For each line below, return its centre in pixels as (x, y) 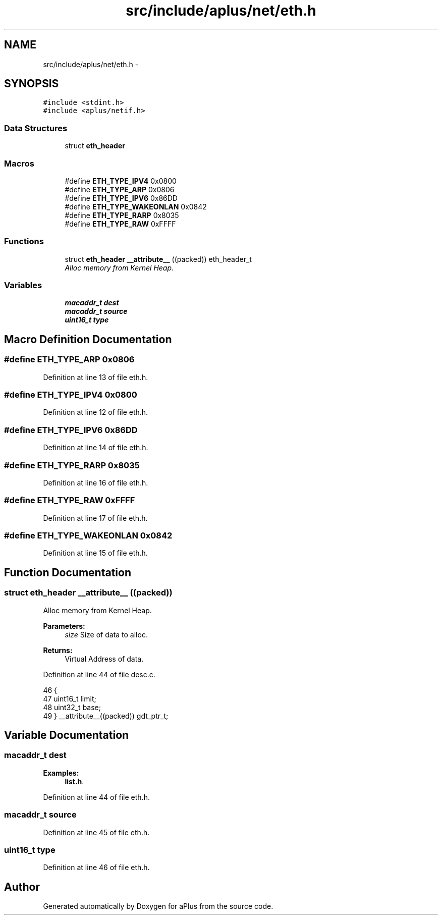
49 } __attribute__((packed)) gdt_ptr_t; (106, 716)
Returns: (58, 650)
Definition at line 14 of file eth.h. (96, 448)
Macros (19, 163)
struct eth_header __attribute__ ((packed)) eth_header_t (158, 259)
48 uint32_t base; (72, 707)
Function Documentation (68, 572)
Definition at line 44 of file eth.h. (96, 797)
